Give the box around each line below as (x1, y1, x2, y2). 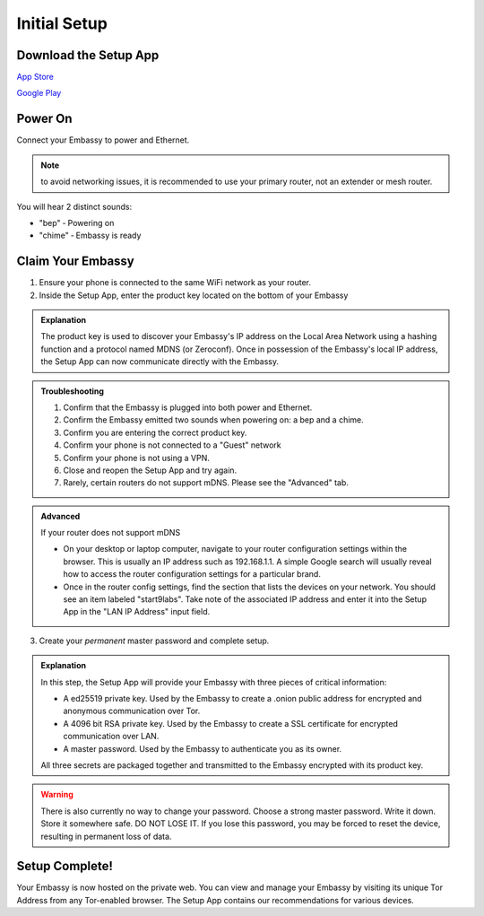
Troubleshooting (40, 386, 105, 397)
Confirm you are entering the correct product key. (63, 427, 247, 438)
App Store (16, 72, 54, 83)
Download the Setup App (16, 48, 160, 63)
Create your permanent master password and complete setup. (39, 635, 270, 646)
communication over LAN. (63, 731, 160, 742)
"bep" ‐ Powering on (39, 217, 115, 228)
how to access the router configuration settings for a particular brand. (63, 569, 322, 580)
